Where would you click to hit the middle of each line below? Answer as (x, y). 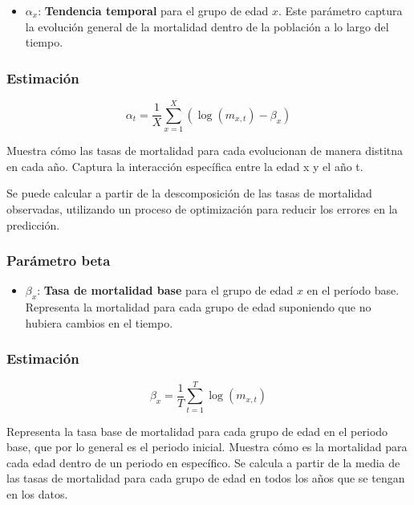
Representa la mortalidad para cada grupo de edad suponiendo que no (198, 307)
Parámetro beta (59, 261)
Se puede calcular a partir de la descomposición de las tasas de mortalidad (189, 193)
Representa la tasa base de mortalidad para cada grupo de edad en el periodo (197, 431)
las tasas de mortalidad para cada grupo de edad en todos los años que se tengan (206, 478)
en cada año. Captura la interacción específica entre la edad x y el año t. (185, 166)
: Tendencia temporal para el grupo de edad (153, 10)
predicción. (33, 224)
